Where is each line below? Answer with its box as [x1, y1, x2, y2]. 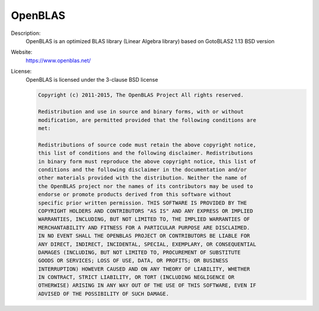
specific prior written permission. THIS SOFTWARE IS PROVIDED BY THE [38, 199, 248, 206]
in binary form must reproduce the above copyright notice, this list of [38, 158, 256, 165]
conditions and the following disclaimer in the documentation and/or [38, 166, 248, 173]
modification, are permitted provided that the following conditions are [38, 116, 256, 124]
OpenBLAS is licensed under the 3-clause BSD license [25, 76, 158, 83]
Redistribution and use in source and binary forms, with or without [38, 108, 244, 115]
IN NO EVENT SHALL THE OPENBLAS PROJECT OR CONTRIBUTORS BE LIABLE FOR [38, 232, 250, 239]
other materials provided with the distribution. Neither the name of [38, 174, 248, 182]
